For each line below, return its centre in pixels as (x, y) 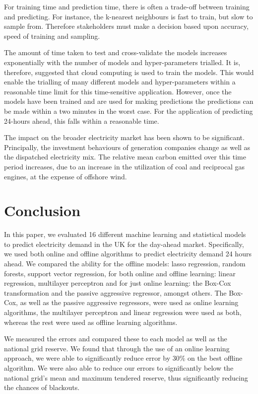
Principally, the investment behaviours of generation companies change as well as (127, 147)
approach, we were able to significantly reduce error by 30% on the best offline (123, 358)
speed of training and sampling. (52, 36)
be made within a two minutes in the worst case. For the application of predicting (129, 111)
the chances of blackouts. (42, 387)
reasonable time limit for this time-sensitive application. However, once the (118, 91)
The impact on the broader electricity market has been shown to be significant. (124, 137)
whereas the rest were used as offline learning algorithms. (91, 322)
